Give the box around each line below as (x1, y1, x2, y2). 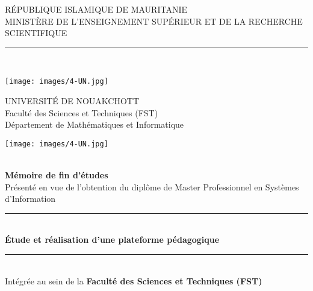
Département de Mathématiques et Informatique (5, 118, 184, 131)
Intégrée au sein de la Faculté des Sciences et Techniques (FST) (5, 274, 262, 287)
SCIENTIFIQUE (5, 27, 67, 39)
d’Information (5, 192, 56, 205)
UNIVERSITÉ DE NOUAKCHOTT (5, 95, 140, 107)
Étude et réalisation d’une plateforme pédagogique (5, 233, 220, 246)
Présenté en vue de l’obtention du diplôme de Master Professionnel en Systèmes (5, 180, 299, 193)
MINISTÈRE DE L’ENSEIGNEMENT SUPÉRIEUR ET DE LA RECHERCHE (5, 14, 303, 27)
